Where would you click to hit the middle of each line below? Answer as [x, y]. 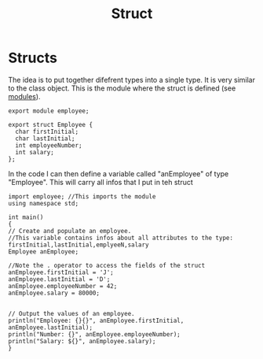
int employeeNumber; [49, 145]
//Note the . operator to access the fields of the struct [107, 265]
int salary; [35, 152]
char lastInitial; [46, 139]
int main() [26, 217]
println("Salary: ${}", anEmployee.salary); [82, 341]
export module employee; [49, 111]
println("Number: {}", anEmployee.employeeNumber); [94, 334]
